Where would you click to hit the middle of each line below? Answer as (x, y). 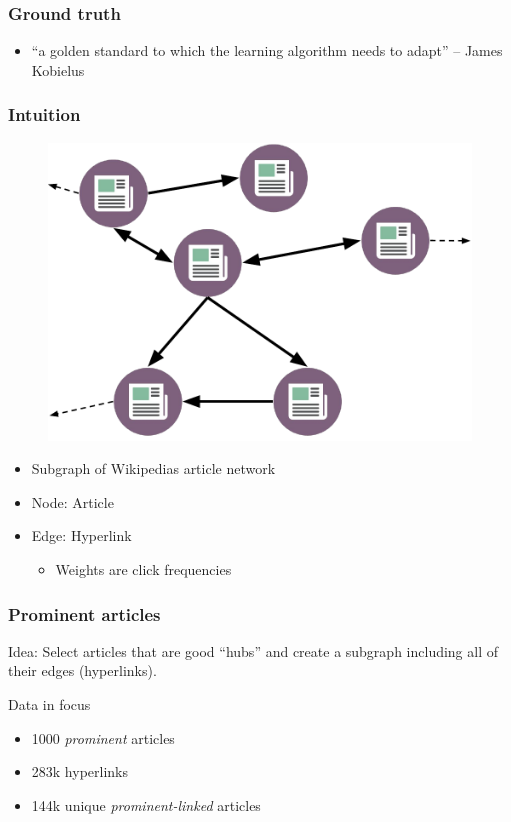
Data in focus (49, 703)
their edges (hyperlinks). (82, 670)
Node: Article (72, 501)
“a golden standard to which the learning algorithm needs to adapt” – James (267, 50)
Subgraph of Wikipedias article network (153, 468)
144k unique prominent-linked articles (146, 804)
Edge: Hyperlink (81, 535)
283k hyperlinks (79, 771)
